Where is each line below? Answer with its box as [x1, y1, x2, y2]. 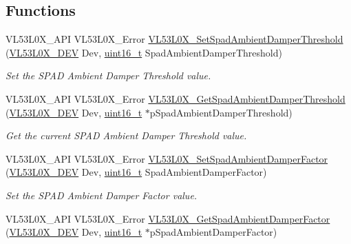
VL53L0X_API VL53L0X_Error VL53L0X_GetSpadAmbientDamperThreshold [6, 91, 345, 105]
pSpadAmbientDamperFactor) [149, 225, 277, 239]
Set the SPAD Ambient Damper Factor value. [6, 187, 198, 202]
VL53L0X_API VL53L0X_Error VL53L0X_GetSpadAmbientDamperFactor [6, 211, 330, 225]
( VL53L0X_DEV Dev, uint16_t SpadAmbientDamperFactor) [6, 165, 267, 179]
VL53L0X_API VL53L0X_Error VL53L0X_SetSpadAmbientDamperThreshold [6, 32, 343, 46]
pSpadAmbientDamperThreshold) [149, 105, 292, 119]
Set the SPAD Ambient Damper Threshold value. [6, 68, 211, 83]
